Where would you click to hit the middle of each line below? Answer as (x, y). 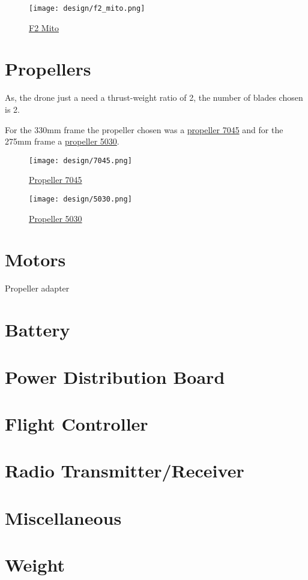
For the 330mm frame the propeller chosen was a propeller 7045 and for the (144, 129)
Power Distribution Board (115, 376)
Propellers (48, 69)
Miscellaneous (63, 517)
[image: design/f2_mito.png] (87, 8)
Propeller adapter (37, 288)
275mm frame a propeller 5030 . (62, 141)
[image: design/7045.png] (80, 160)
